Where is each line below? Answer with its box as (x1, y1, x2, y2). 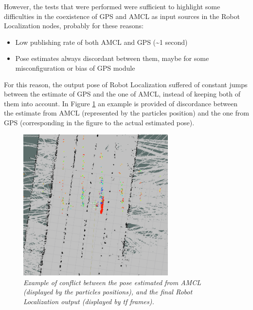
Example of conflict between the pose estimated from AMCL (23, 277, 201, 287)
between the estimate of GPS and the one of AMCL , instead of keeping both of (4, 89, 240, 99)
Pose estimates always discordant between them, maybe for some (15, 53, 209, 63)
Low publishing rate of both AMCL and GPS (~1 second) (15, 37, 188, 47)
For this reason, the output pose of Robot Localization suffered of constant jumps (4, 79, 248, 89)
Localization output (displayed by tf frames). (23, 296, 154, 306)
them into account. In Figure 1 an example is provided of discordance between (4, 98, 237, 108)
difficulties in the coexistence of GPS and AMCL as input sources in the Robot (4, 11, 240, 21)
